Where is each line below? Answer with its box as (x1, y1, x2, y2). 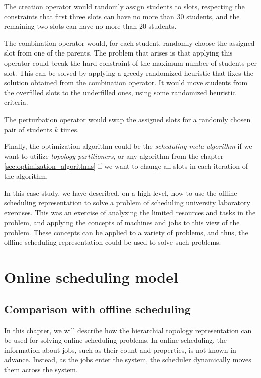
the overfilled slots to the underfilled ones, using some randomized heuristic (4, 87, 236, 97)
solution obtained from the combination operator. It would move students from (4, 77, 248, 88)
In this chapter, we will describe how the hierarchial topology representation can (4, 325, 252, 335)
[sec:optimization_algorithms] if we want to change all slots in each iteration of (4, 160, 248, 171)
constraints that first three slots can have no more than (4, 11, 175, 21)
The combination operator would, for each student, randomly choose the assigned (4, 37, 255, 48)
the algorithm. (4, 170, 48, 181)
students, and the (186, 11, 240, 21)
